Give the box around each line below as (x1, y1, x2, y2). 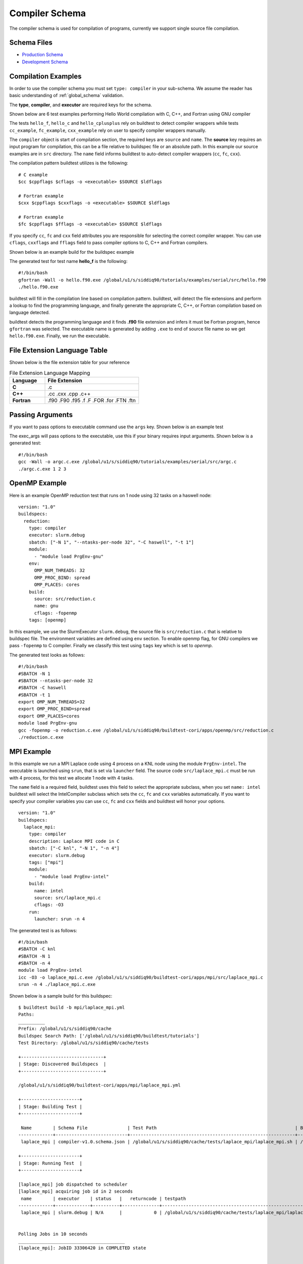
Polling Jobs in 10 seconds (18, 1231, 88, 1237)
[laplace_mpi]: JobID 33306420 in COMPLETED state (18, 1245, 146, 1251)
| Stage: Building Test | (18, 1104, 83, 1109)
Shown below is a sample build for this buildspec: (9, 992, 113, 999)
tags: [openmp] (28, 617, 67, 623)
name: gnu (34, 603, 59, 609)
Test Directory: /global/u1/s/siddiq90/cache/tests (18, 1040, 149, 1046)
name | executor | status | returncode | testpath (21, 1196, 186, 1201)
